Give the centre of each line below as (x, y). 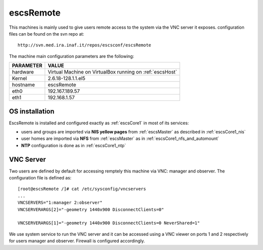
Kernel (19, 78)
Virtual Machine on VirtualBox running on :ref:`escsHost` (113, 72)
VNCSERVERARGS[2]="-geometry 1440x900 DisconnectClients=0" (91, 209)
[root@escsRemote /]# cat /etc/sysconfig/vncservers (82, 189)
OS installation (32, 111)
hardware (23, 72)
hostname (23, 85)
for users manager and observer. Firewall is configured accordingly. (77, 241)
